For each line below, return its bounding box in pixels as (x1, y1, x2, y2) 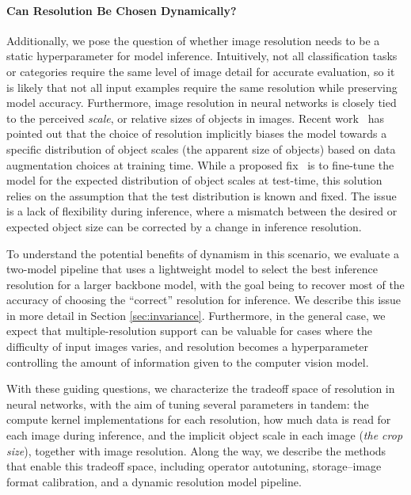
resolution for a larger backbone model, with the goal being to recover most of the (6, 276, 405, 292)
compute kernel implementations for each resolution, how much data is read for (6, 411, 391, 428)
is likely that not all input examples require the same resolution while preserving (6, 78, 398, 95)
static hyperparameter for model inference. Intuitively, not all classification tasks (6, 48, 398, 64)
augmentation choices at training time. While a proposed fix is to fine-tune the (6, 156, 394, 173)
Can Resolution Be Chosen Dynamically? (6, 2, 237, 18)
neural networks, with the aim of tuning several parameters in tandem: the (6, 395, 369, 412)
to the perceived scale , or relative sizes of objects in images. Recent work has (6, 109, 384, 126)
